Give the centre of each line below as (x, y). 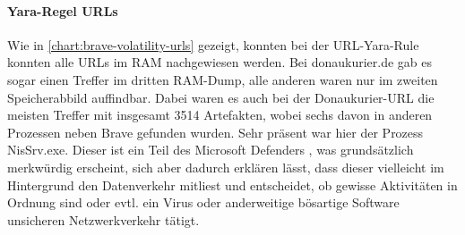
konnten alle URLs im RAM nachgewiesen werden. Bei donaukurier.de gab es (220, 62)
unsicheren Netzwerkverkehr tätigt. (103, 219)
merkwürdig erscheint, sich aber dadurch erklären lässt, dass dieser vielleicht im (226, 167)
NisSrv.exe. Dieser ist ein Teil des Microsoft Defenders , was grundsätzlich (211, 150)
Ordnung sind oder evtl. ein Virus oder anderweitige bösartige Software (203, 202)
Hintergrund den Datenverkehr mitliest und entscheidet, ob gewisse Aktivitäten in (232, 185)
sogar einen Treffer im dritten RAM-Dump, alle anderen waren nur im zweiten (223, 79)
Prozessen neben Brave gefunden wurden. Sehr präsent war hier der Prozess (215, 132)
